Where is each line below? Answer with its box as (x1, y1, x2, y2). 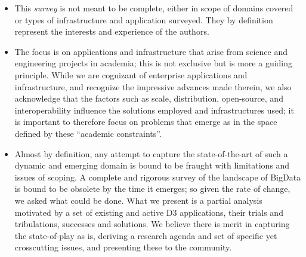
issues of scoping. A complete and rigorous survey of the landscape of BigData (14, 170, 301, 183)
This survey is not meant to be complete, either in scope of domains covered (14, 2, 293, 14)
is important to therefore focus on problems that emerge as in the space (14, 115, 277, 128)
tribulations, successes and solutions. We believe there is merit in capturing (14, 218, 290, 230)
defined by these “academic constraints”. (14, 127, 162, 139)
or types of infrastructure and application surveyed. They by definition (14, 13, 273, 26)
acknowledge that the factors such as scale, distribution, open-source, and (14, 92, 283, 105)
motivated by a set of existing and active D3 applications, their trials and (14, 206, 283, 218)
